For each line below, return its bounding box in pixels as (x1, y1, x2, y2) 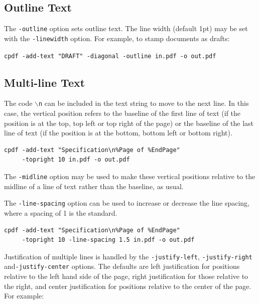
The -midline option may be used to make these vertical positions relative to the (4, 171, 255, 181)
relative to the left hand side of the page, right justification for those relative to (4, 271, 248, 281)
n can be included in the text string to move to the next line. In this (39, 98, 249, 108)
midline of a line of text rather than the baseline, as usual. (4, 181, 184, 191)
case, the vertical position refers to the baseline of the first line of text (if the (4, 108, 241, 118)
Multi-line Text (4, 74, 85, 90)
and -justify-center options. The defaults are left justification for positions (4, 261, 240, 271)
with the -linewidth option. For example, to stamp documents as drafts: (4, 33, 230, 43)
